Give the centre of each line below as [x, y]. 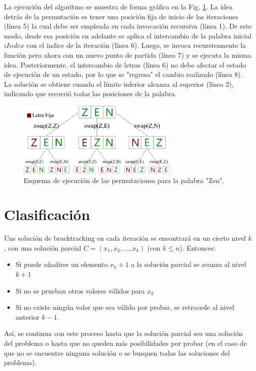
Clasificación [47, 214]
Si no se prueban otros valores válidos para [80, 290]
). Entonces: [198, 247]
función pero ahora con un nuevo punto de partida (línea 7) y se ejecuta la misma [128, 55]
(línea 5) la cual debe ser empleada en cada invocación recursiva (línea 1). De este [128, 26]
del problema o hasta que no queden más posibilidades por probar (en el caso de [126, 343]
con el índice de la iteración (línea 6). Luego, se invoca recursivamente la [136, 45]
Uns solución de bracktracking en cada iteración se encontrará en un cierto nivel [125, 238]
